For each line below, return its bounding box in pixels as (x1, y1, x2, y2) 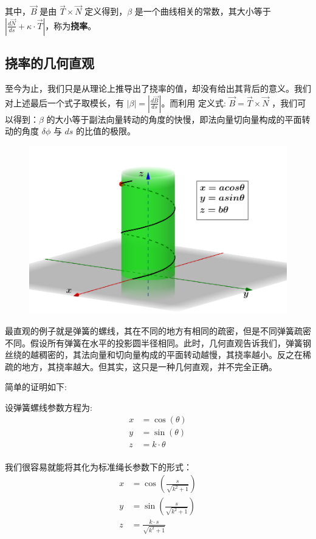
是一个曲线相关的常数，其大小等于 (134, 5, 271, 18)
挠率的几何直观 (5, 53, 94, 72)
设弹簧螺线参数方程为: (5, 400, 92, 413)
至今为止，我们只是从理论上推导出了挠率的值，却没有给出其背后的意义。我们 (5, 82, 311, 95)
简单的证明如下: (5, 380, 67, 393)
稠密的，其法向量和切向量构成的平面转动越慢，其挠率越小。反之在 (38, 348, 303, 361)
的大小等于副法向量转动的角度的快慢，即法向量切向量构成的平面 (46, 112, 302, 125)
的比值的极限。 (76, 125, 136, 137)
